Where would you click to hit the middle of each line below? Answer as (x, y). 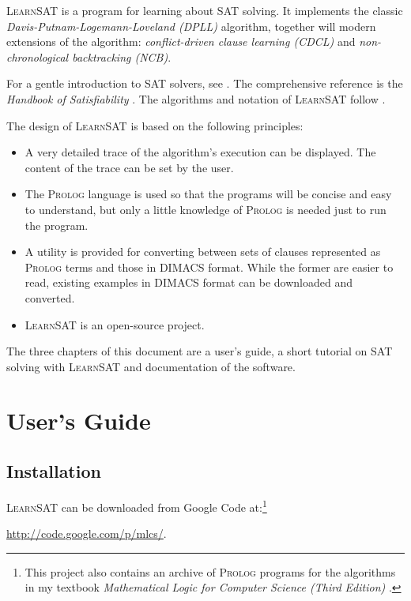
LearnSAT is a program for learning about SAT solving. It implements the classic (205, 10)
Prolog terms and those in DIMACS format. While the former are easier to (209, 267)
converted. (50, 297)
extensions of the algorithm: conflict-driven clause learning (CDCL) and (181, 41)
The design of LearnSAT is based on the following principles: (155, 125)
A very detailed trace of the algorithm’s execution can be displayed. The (200, 152)
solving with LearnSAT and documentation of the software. (151, 366)
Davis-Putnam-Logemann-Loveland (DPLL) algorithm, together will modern (191, 26)
